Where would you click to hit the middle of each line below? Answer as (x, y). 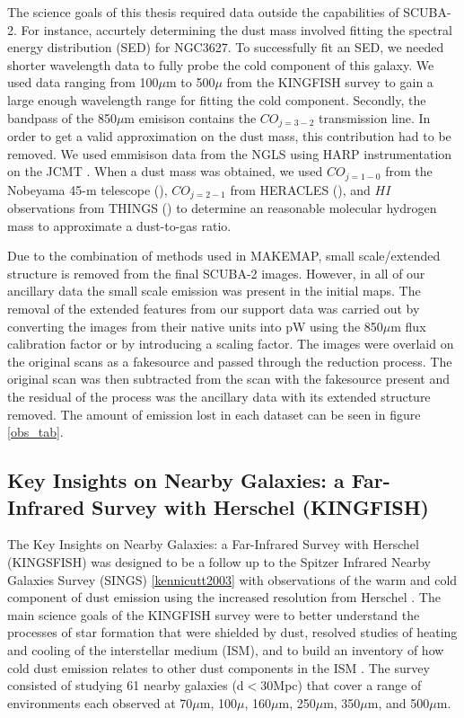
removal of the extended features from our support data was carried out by (214, 309)
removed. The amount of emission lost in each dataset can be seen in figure (214, 414)
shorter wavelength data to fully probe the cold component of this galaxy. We (221, 64)
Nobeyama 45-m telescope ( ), (88, 189)
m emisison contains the (190, 117)
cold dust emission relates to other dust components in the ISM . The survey (219, 667)
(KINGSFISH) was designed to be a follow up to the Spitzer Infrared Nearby (219, 562)
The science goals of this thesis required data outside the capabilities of (203, 12)
